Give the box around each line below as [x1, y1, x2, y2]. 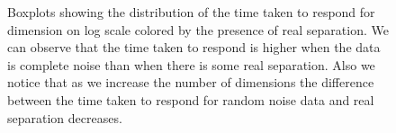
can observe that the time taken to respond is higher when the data [7, 38, 381, 57]
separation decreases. [7, 108, 122, 127]
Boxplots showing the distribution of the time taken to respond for [7, 3, 375, 21]
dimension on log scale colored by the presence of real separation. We [7, 20, 389, 39]
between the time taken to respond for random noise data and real [7, 90, 374, 109]
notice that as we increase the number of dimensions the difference [7, 73, 374, 92]
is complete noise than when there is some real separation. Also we [7, 55, 375, 74]
